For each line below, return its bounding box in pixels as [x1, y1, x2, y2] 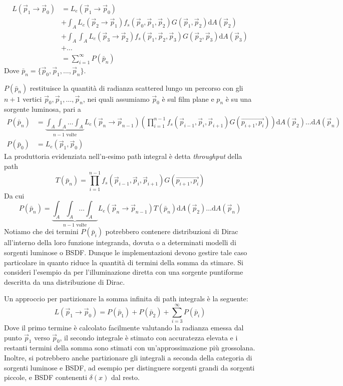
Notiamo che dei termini [4, 226, 79, 237]
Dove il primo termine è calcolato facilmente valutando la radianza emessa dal [4, 322, 244, 333]
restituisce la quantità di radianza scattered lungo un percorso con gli [30, 82, 243, 93]
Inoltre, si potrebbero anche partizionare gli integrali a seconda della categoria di [4, 352, 252, 363]
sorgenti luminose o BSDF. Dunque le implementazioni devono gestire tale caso [4, 247, 247, 257]
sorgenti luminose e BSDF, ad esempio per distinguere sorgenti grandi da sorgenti [4, 362, 255, 372]
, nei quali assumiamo [83, 93, 150, 104]
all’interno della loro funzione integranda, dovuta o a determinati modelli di [4, 237, 236, 248]
